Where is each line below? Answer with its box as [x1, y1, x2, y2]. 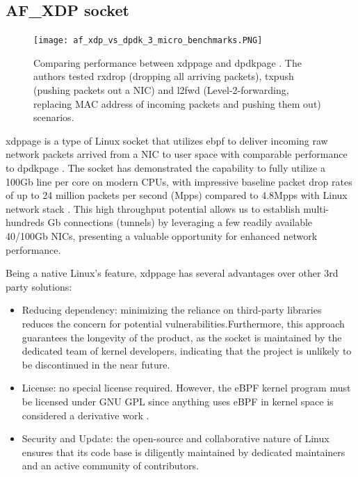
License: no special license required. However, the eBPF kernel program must [22, 380, 351, 395]
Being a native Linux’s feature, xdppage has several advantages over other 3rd [6, 266, 339, 280]
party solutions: [6, 279, 72, 293]
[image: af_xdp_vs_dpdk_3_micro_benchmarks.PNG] [33, 35, 263, 46]
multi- [303, 201, 329, 216]
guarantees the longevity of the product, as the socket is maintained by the [22, 330, 342, 344]
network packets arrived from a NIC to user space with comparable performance [6, 147, 348, 161]
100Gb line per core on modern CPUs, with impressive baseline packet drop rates [6, 174, 352, 188]
